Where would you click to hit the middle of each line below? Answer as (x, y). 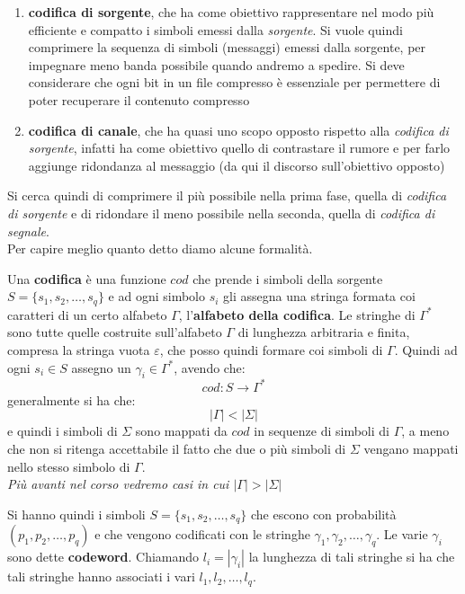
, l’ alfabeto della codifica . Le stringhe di (297, 314)
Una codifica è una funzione (87, 278)
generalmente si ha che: (72, 399)
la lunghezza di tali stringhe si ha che (352, 557)
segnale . (28, 231)
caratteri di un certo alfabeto (87, 314)
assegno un (101, 367)
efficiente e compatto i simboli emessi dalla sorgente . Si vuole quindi (215, 29)
